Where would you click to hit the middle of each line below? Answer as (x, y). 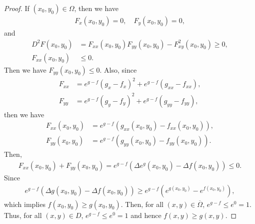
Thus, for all (23, 215)
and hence (146, 215)
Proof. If (17, 8)
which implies (25, 204)
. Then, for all (142, 204)
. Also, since (118, 69)
